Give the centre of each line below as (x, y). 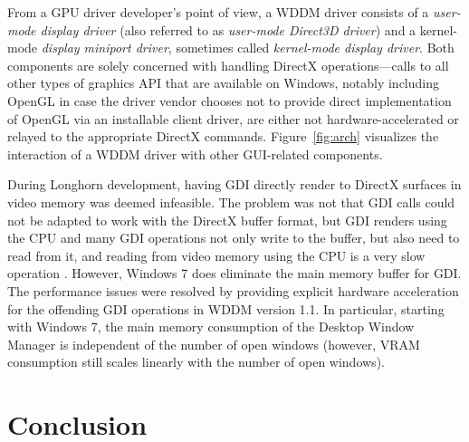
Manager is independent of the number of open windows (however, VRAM (214, 344)
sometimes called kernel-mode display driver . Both (315, 48)
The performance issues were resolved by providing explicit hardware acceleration (233, 290)
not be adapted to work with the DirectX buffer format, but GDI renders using (227, 220)
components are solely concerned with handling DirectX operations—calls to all (228, 65)
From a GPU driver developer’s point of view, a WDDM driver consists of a (218, 12)
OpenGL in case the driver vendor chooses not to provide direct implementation (230, 100)
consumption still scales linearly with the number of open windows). (196, 362)
